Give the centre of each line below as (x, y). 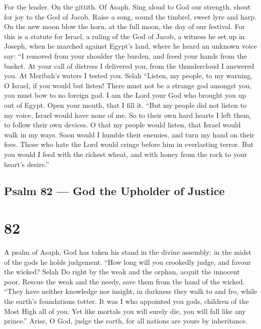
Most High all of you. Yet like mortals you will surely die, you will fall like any (125, 311)
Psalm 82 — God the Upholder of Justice (114, 191)
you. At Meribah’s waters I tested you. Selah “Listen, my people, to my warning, (128, 75)
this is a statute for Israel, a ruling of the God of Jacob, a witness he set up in (124, 36)
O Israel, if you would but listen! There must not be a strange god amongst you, (128, 85)
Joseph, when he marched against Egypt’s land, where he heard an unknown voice (130, 46)
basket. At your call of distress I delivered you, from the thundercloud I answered (129, 65)
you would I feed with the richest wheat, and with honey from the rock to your (126, 154)
